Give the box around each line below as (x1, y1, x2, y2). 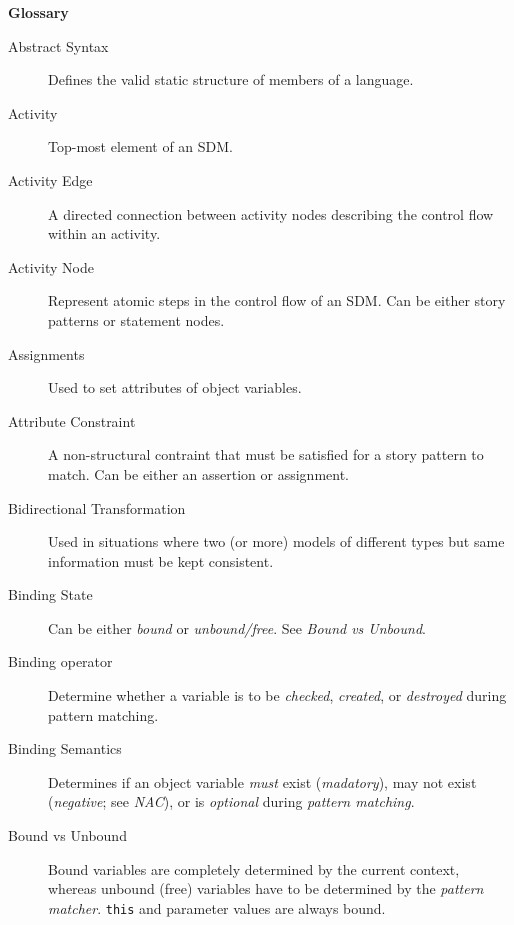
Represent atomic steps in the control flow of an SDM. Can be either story (48, 290, 506, 311)
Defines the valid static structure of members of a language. (48, 69, 414, 90)
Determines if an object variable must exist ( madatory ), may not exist (48, 771, 477, 792)
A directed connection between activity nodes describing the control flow (48, 203, 494, 224)
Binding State (8, 584, 93, 605)
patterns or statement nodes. (48, 309, 225, 330)
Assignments (8, 343, 85, 364)
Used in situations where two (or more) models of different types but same (48, 531, 505, 552)
